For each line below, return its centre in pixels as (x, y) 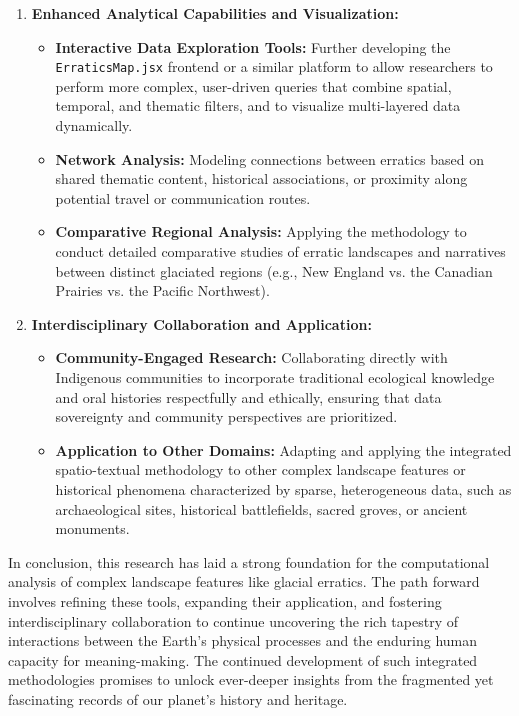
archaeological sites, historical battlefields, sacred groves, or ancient (261, 508)
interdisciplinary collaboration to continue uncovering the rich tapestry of (233, 620)
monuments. (92, 528)
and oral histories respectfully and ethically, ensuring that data (248, 396)
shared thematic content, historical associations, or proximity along (261, 178)
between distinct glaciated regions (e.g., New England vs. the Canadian (274, 270)
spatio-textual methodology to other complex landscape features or (260, 469)
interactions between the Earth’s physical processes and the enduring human (243, 640)
